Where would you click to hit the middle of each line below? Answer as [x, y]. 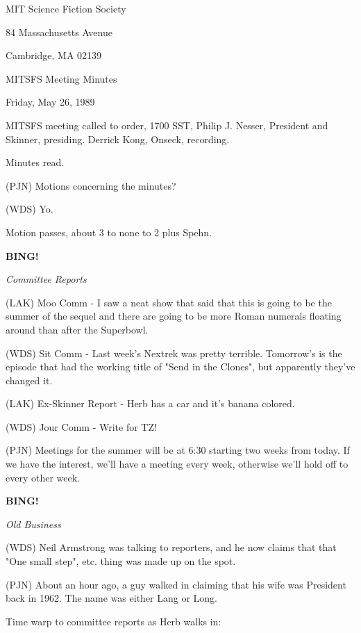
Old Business [33, 524]
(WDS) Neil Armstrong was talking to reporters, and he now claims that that [171, 547]
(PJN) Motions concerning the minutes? [91, 185]
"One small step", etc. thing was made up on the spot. [121, 561]
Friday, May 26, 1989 [50, 102]
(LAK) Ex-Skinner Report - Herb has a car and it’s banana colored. [150, 403]
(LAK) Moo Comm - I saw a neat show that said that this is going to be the [169, 302]
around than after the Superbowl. [77, 329]
